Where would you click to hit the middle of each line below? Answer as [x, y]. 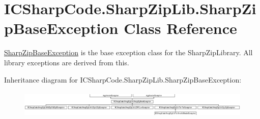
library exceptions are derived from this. [67, 62]
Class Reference [180, 28]
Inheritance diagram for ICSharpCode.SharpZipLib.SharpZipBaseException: [123, 79]
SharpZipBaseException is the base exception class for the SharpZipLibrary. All [128, 52]
